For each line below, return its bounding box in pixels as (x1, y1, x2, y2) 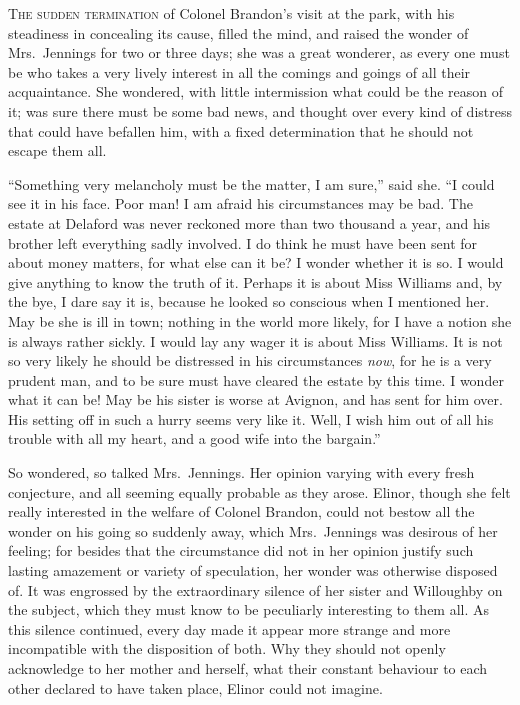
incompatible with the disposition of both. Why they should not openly (8, 638, 446, 659)
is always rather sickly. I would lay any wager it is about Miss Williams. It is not (8, 330, 503, 351)
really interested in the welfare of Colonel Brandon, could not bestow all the (8, 501, 475, 522)
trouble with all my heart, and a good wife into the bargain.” (8, 428, 381, 449)
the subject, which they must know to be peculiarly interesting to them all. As (8, 599, 490, 620)
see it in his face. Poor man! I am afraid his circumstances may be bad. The (8, 193, 473, 214)
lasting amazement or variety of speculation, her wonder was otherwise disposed (8, 560, 498, 581)
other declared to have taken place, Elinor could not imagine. (8, 677, 383, 698)
